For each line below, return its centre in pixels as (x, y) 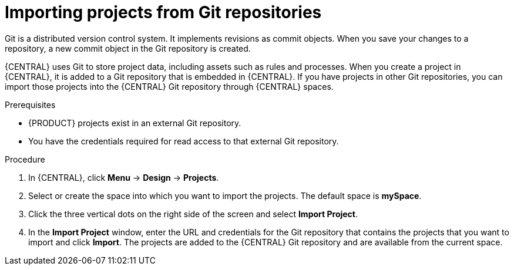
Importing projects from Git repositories (163, 12)
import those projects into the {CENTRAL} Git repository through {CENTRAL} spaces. (169, 86)
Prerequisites (30, 104)
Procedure (25, 159)
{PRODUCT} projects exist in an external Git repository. (135, 123)
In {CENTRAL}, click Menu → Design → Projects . (124, 177)
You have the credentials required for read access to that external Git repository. (184, 141)
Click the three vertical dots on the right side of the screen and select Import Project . (193, 214)
